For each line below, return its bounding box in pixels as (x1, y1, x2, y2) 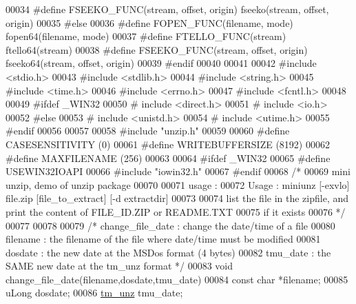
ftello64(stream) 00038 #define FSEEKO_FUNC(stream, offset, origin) (6, 42, 308, 57)
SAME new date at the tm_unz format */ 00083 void (6, 259, 233, 273)
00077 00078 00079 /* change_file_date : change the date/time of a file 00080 (6, 218, 335, 232)
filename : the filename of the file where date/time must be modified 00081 (6, 232, 321, 246)
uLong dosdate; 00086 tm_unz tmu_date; (6, 285, 183, 300)
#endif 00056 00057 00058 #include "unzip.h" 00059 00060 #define (6, 123, 290, 138)
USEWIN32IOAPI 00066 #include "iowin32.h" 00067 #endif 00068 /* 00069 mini (6, 164, 350, 179)
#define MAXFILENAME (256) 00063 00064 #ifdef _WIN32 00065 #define (6, 150, 331, 165)
